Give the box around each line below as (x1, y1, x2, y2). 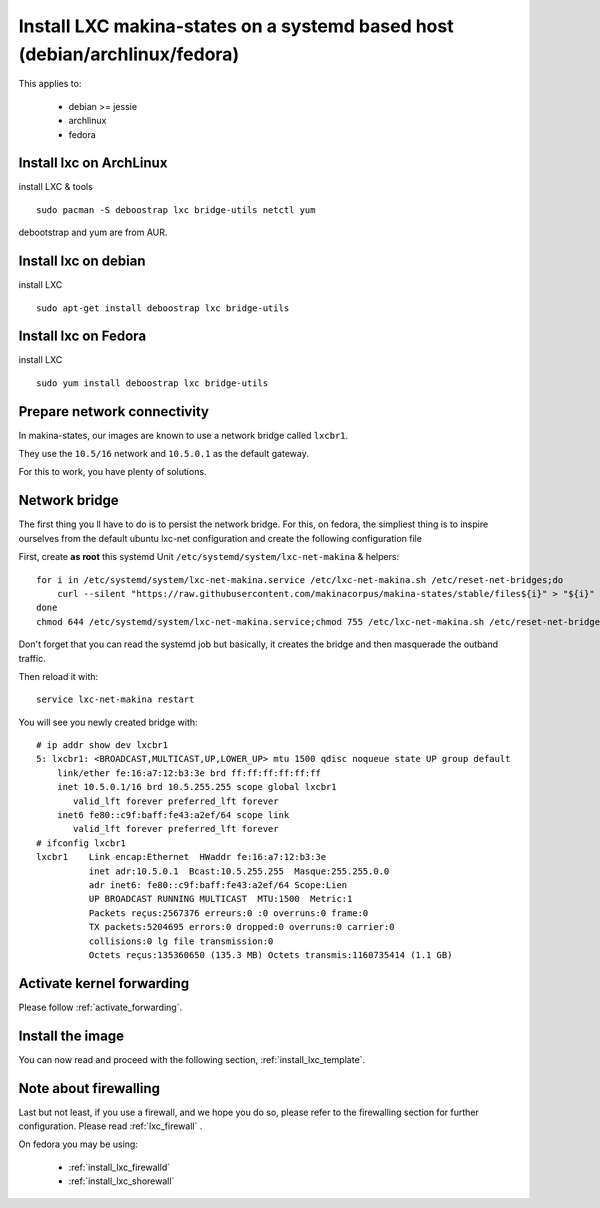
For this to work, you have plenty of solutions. (18, 466, 207, 478)
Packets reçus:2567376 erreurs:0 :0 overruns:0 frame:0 (88, 907, 369, 919)
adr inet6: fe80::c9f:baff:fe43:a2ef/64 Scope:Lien (88, 879, 348, 890)
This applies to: (18, 78, 82, 90)
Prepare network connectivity (18, 403, 210, 420)
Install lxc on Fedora (18, 328, 147, 345)
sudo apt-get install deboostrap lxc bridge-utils (36, 302, 290, 314)
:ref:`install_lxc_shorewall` (68, 1175, 175, 1187)
